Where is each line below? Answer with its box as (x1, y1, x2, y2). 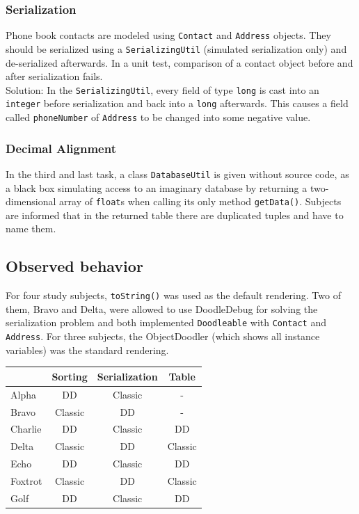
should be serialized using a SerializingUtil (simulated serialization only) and (6, 41, 347, 56)
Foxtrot (10, 473, 42, 488)
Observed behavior (6, 255, 143, 277)
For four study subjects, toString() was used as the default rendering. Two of (6, 288, 341, 303)
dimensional (6, 194, 56, 209)
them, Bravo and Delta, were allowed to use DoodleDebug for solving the (6, 301, 318, 316)
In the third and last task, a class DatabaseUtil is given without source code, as (6, 166, 349, 181)
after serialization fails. (6, 69, 103, 83)
